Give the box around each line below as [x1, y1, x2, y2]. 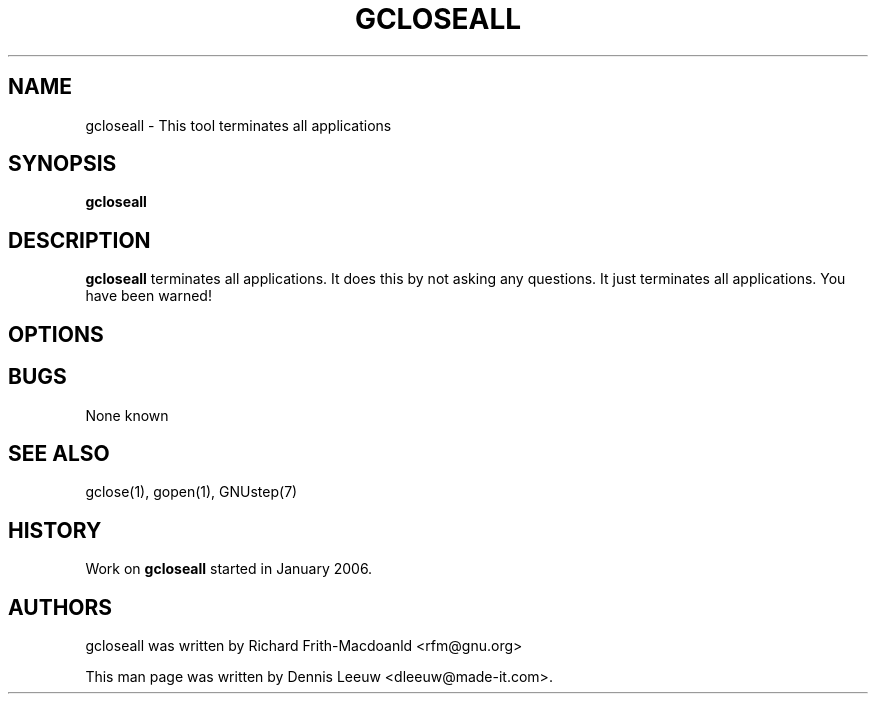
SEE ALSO [8, 440, 110, 466]
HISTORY [8, 517, 102, 543]
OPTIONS [8, 321, 104, 347]
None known [85, 406, 169, 424]
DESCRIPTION [8, 227, 151, 253]
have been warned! [85, 287, 212, 305]
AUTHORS [8, 594, 113, 620]
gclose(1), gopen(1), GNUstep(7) [85, 483, 298, 501]
